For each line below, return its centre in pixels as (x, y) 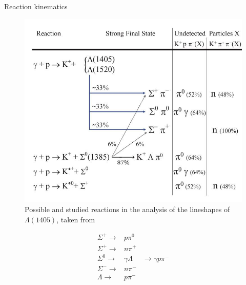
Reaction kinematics (36, 6)
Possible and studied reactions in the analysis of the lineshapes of (127, 209)
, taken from (76, 219)
